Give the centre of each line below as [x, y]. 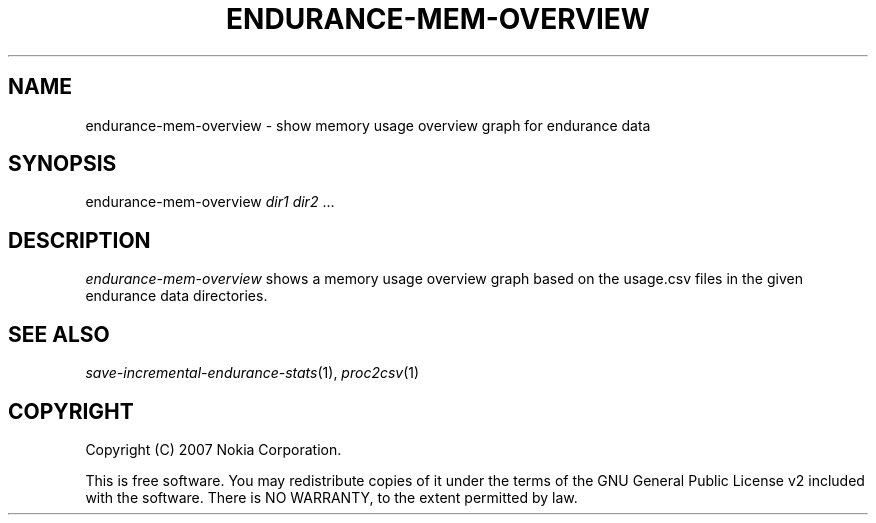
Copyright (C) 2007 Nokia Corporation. [213, 449]
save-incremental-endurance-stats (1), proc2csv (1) [252, 373]
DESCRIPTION [79, 240]
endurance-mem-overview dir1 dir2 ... [210, 202]
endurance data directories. [176, 296]
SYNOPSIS [62, 164]
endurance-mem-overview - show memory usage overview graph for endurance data [368, 125]
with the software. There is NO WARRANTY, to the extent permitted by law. [331, 497]
